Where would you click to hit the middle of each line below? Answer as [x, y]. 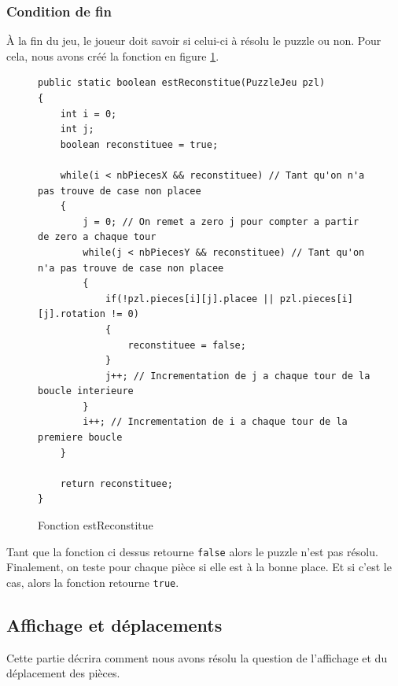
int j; [77, 129]
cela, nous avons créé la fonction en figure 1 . [113, 55]
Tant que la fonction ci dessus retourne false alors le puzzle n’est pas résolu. [192, 551]
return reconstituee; [116, 483]
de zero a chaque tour [97, 237]
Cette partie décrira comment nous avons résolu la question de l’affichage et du [197, 657]
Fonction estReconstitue [96, 525]
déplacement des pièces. [63, 673]
